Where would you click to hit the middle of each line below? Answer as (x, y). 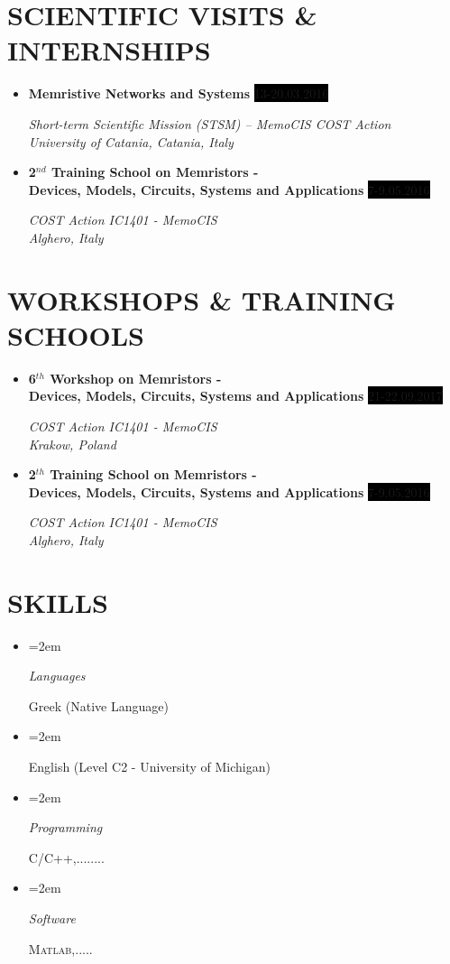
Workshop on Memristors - (136, 378)
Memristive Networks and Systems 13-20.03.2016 (179, 93)
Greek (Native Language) (98, 705)
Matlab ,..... (60, 948)
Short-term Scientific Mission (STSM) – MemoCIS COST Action (210, 123)
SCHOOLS (76, 334)
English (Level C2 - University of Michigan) (149, 767)
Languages (57, 676)
